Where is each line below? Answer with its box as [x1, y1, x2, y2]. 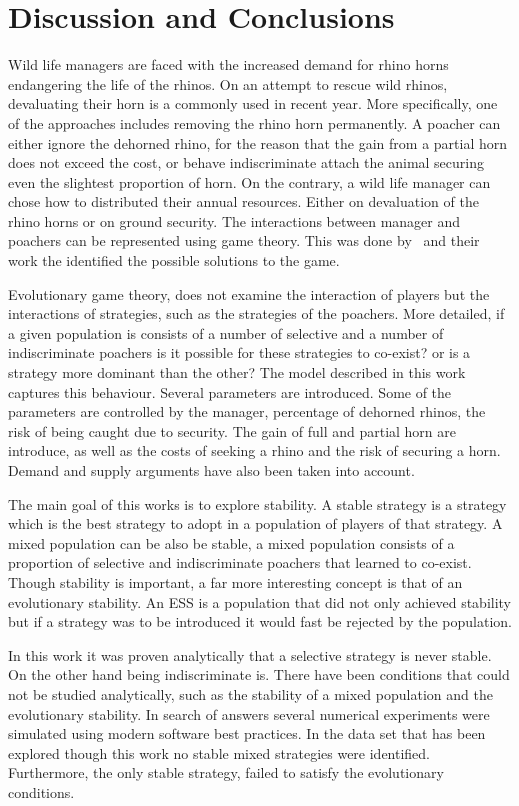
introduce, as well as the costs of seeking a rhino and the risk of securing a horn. [8, 440, 501, 461]
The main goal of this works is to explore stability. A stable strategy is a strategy [8, 493, 507, 514]
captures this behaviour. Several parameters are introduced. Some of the [8, 381, 452, 402]
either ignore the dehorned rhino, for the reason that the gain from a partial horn [8, 132, 508, 153]
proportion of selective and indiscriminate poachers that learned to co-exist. [8, 552, 472, 573]
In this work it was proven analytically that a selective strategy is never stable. [8, 644, 492, 665]
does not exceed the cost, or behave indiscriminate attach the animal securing [8, 152, 484, 173]
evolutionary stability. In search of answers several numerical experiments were [8, 703, 490, 724]
